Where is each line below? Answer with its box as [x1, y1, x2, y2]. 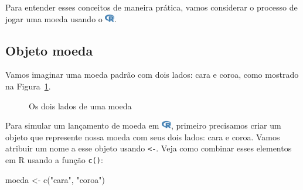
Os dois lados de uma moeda [29, 99, 132, 112]
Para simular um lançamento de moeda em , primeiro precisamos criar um [5, 119, 281, 132]
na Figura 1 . [5, 80, 51, 92]
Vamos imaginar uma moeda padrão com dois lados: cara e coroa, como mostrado [5, 68, 299, 81]
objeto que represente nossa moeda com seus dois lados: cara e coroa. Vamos [5, 130, 280, 143]
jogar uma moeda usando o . [5, 12, 117, 25]
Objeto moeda [5, 41, 93, 59]
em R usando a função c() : [5, 154, 103, 166]
